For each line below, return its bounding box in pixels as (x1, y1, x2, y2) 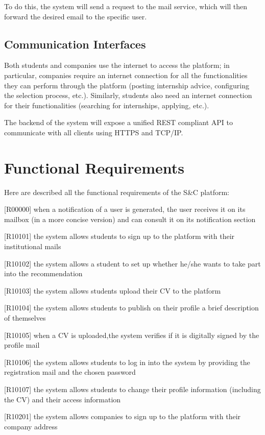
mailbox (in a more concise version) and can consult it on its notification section (4, 213, 256, 224)
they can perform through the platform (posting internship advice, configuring (4, 80, 249, 90)
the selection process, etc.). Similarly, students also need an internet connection (4, 90, 252, 101)
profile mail (4, 340, 40, 350)
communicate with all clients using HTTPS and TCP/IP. (4, 127, 183, 137)
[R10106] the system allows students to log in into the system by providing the (4, 356, 250, 367)
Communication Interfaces (4, 36, 146, 52)
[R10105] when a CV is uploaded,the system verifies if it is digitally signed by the (4, 329, 259, 340)
